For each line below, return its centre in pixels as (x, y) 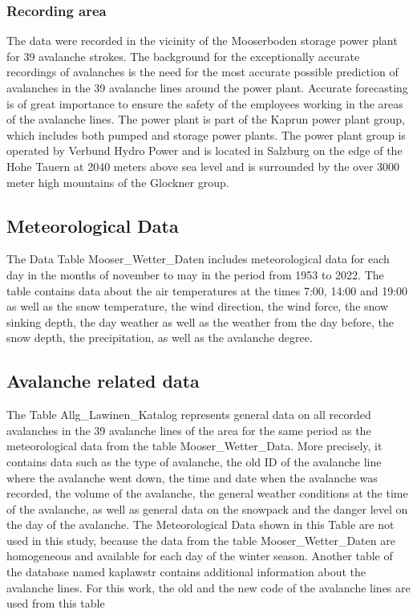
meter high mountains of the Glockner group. (118, 182)
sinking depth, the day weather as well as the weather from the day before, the (200, 321)
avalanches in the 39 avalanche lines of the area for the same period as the (189, 430)
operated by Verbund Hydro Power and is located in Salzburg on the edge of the (204, 150)
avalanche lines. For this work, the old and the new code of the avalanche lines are (208, 587)
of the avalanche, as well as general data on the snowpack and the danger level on (207, 508)
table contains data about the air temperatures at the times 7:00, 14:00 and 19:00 (207, 290)
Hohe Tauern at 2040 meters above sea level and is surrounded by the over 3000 (203, 166)
